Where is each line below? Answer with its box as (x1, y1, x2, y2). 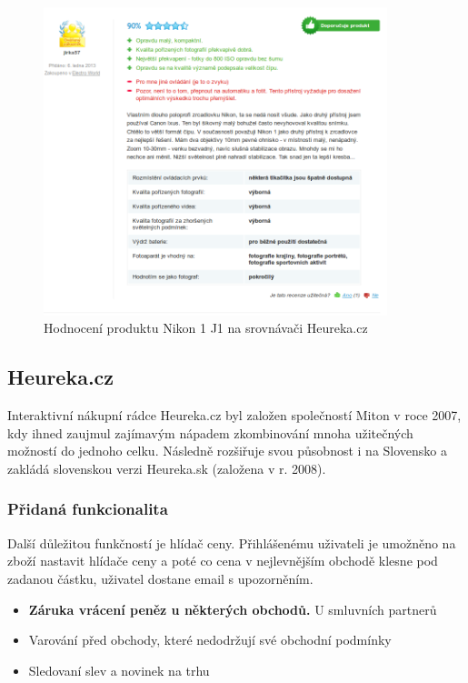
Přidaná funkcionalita (7, 497, 168, 520)
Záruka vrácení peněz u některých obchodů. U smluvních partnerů (28, 599, 437, 618)
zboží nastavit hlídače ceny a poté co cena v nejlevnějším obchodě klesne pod (7, 551, 438, 570)
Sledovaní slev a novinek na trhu (28, 660, 210, 679)
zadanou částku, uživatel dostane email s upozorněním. (7, 568, 314, 588)
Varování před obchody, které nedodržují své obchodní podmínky (28, 630, 392, 649)
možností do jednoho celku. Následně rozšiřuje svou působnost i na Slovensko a (7, 441, 448, 460)
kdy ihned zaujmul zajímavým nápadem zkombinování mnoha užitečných (7, 423, 413, 442)
